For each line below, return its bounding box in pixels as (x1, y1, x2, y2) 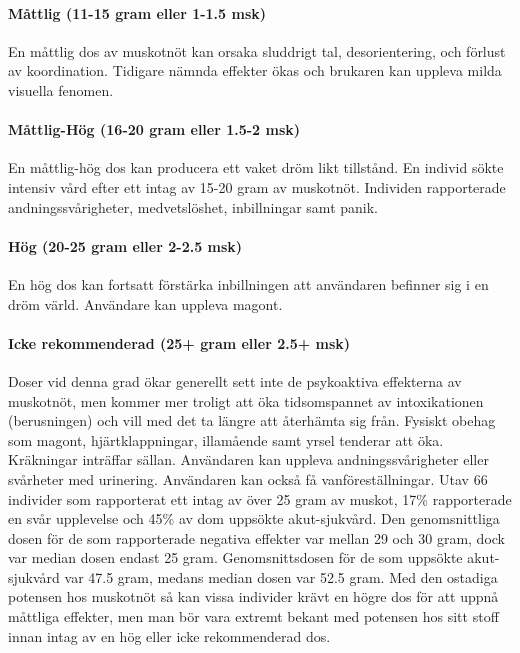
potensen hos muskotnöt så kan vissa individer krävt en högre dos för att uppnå (8, 586, 499, 607)
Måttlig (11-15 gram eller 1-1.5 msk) (8, 2, 266, 23)
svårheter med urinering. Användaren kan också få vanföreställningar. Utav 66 (8, 468, 488, 489)
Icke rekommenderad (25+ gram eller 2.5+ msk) (8, 332, 351, 353)
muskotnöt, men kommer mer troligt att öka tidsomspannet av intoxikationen (8, 390, 484, 411)
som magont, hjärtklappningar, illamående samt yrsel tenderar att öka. (8, 429, 444, 450)
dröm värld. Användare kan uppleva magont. (8, 293, 283, 314)
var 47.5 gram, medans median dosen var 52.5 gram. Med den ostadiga (64, 566, 498, 587)
